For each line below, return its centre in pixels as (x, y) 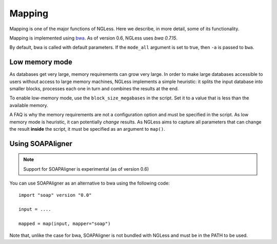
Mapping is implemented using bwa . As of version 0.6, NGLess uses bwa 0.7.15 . (94, 38)
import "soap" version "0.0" (55, 195)
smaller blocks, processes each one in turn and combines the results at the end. (94, 89)
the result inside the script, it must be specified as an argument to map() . (87, 129)
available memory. (29, 105)
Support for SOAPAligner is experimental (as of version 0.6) (86, 169)
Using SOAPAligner (41, 144)
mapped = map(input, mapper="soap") (65, 224)
